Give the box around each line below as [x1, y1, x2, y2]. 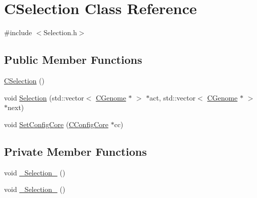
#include [4, 27, 32, 38]
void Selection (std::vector [4, 92, 84, 103]
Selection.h [43, 27, 77, 38]
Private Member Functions [4, 143, 147, 159]
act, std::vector [149, 92, 196, 103]
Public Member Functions [4, 52, 142, 67]
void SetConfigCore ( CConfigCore [4, 119, 108, 129]
